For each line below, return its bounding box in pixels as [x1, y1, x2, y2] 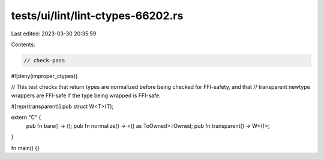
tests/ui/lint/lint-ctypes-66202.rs [11, 9, 184, 22]
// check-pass [23, 57, 65, 64]
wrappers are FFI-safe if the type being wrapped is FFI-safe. [11, 92, 161, 99]
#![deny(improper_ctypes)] [11, 72, 78, 79]
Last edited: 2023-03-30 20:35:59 [11, 30, 97, 37]
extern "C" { [11, 114, 41, 121]
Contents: [11, 41, 35, 48]
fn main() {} [11, 144, 40, 151]
